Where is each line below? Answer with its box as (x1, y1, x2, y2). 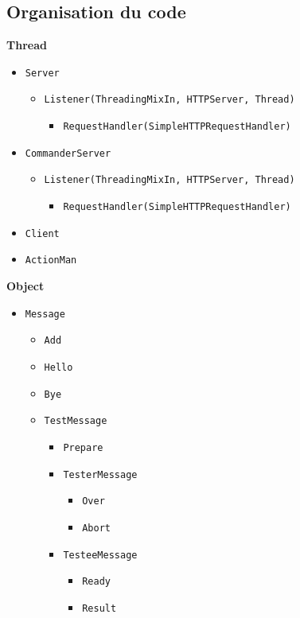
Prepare (63, 441, 103, 453)
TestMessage (44, 415, 107, 427)
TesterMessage (63, 468, 138, 480)
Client (25, 227, 60, 239)
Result (82, 602, 117, 614)
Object (6, 278, 45, 294)
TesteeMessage (63, 549, 138, 561)
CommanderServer (25, 147, 111, 159)
